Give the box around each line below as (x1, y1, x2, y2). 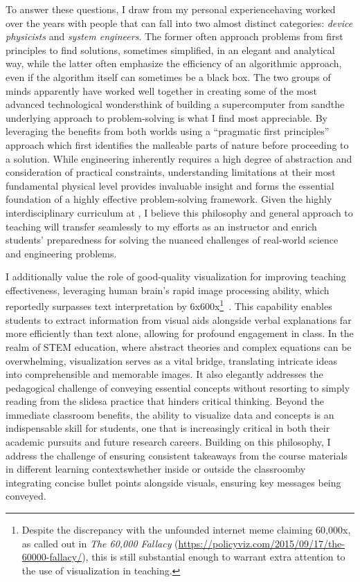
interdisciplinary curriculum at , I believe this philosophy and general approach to (6, 205, 353, 219)
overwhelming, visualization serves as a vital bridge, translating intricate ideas (6, 353, 337, 367)
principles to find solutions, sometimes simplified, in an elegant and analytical (6, 42, 335, 57)
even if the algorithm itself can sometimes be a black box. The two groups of (6, 69, 331, 84)
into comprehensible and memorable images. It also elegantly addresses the (6, 367, 323, 381)
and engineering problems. (6, 246, 117, 260)
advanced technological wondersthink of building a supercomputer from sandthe (6, 97, 345, 111)
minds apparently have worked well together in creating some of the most (6, 83, 317, 98)
